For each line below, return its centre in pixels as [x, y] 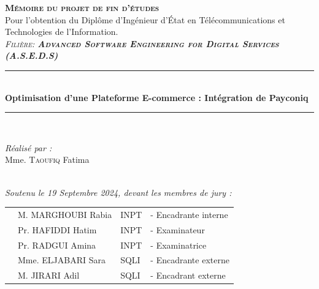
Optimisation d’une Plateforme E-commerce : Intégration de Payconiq [157, 97]
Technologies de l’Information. [62, 32]
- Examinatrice [179, 245]
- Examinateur [178, 229]
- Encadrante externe [190, 260]
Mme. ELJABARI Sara [62, 260]
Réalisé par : [29, 147]
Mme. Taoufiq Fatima [47, 160]
